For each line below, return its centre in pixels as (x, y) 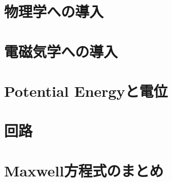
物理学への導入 (54, 11)
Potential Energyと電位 (86, 90)
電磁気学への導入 (61, 51)
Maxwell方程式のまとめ (84, 170)
